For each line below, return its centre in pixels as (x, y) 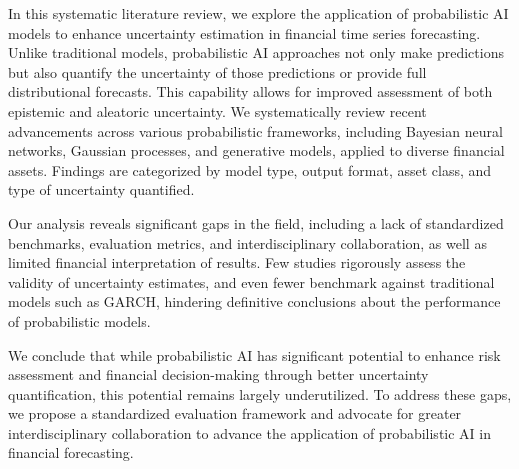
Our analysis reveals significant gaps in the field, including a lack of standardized (256, 222)
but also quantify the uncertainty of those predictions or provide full (217, 71)
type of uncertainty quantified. (101, 189)
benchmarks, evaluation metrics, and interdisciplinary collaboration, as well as (247, 242)
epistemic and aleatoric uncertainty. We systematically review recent (217, 110)
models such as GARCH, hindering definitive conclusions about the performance (254, 301)
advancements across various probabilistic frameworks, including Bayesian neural (255, 130)
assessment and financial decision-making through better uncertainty (218, 374)
